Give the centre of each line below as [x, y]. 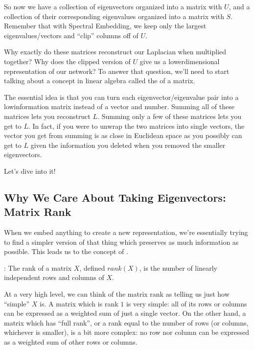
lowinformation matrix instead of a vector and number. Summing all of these [119, 106]
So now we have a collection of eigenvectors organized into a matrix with [113, 6]
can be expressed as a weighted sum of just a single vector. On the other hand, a [125, 313]
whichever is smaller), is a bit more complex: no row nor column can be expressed [127, 332]
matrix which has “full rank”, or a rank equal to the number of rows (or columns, [126, 322]
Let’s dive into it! [30, 171]
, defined [92, 268]
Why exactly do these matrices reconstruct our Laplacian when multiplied [115, 52]
